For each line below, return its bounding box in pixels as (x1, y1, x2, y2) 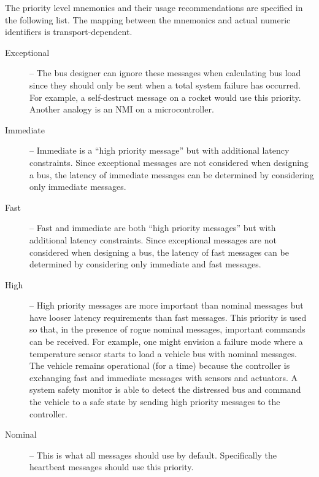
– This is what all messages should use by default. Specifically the (29, 448, 277, 461)
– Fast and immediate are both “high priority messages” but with (29, 221, 276, 234)
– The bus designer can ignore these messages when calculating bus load (29, 66, 301, 79)
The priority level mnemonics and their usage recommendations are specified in (5, 1, 303, 14)
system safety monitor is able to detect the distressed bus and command (29, 383, 301, 396)
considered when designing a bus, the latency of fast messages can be (29, 245, 289, 258)
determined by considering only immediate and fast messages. (29, 258, 261, 270)
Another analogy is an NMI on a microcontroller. (29, 103, 214, 116)
